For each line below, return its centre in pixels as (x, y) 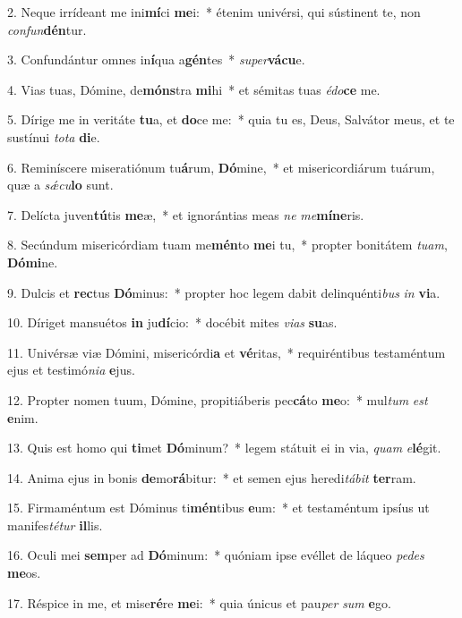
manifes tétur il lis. (55, 525)
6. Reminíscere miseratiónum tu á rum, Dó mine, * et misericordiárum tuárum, (221, 167)
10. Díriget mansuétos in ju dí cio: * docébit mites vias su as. (172, 322)
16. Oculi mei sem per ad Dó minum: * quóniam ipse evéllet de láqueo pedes (216, 555)
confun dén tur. (47, 29)
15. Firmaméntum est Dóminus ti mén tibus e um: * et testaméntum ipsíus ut (218, 508)
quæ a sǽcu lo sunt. (60, 185)
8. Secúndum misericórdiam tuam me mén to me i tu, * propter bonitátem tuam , (227, 245)
